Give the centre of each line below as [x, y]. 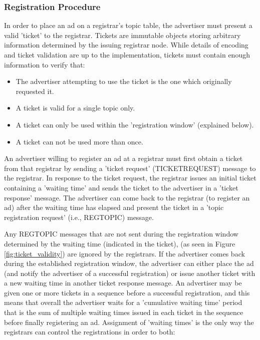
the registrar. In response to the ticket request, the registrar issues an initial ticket [130, 178]
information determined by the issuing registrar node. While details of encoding [126, 45]
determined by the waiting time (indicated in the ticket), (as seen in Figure [120, 243]
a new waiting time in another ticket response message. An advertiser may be [123, 283]
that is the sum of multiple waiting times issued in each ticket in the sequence [124, 312]
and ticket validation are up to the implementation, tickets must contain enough [127, 54]
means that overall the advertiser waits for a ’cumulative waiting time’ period [123, 302]
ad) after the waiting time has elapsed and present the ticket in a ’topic [114, 207]
